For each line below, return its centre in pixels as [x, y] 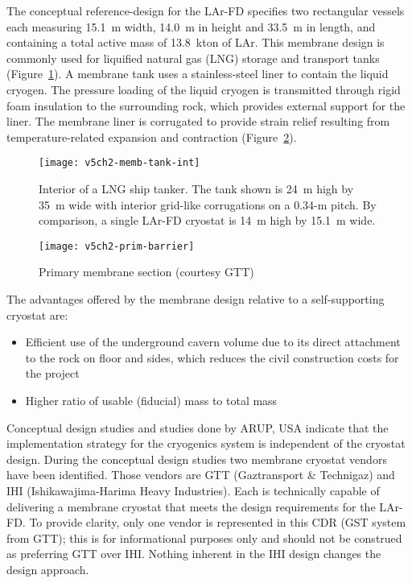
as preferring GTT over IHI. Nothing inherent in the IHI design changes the [194, 554]
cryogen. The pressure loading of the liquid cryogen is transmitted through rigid [204, 89]
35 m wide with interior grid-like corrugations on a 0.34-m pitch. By [208, 204]
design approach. [48, 569]
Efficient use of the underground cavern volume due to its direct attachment [213, 342]
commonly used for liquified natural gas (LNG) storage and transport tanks [193, 58]
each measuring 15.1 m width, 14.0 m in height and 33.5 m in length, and [191, 26]
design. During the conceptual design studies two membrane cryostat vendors [197, 459]
